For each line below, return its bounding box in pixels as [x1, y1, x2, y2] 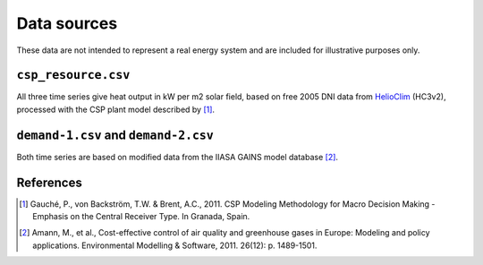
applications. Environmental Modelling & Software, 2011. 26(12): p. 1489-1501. [32, 240, 318, 251]
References [16, 175, 82, 190]
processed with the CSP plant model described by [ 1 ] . [16, 104, 215, 115]
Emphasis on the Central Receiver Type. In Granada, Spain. [32, 211, 250, 222]
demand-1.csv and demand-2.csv [16, 127, 214, 142]
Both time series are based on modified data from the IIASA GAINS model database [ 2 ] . [16, 151, 339, 162]
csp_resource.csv [16, 68, 131, 82]
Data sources [16, 13, 118, 33]
